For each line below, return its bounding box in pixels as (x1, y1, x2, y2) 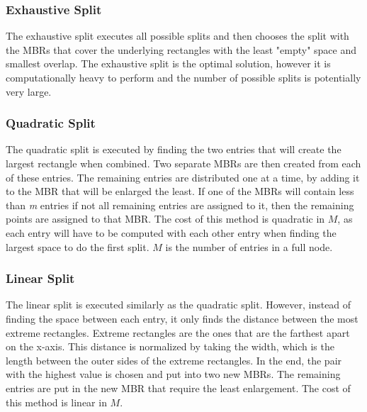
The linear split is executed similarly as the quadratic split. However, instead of (6, 297, 351, 312)
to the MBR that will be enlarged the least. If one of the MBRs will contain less (6, 184, 354, 199)
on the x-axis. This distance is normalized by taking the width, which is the (6, 339, 334, 354)
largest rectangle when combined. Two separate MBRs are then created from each (6, 156, 361, 170)
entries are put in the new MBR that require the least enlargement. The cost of (6, 380, 351, 395)
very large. (6, 84, 52, 99)
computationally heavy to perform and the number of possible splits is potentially (6, 70, 361, 84)
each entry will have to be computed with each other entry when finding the (6, 225, 337, 240)
